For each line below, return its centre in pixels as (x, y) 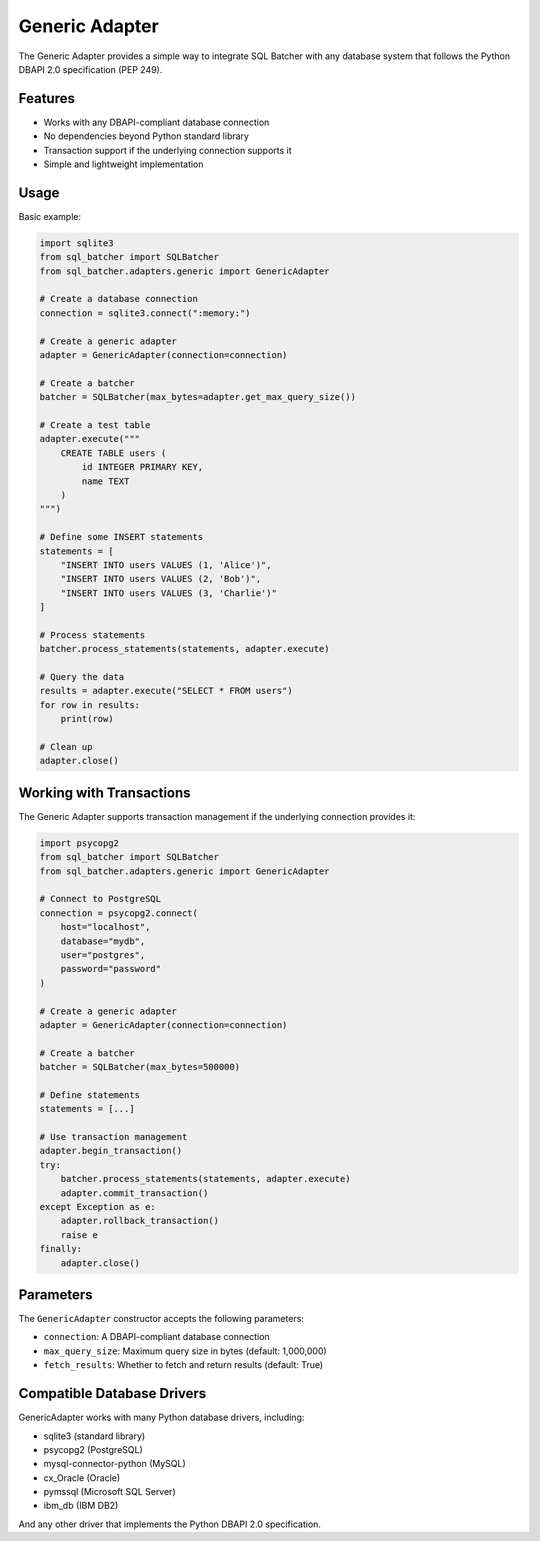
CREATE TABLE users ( (113, 453)
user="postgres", (103, 954)
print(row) (87, 719)
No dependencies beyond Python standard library (146, 136)
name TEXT (105, 481)
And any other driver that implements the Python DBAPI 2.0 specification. (170, 1524)
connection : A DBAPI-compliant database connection (156, 1337)
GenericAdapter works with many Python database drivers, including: (161, 1417)
